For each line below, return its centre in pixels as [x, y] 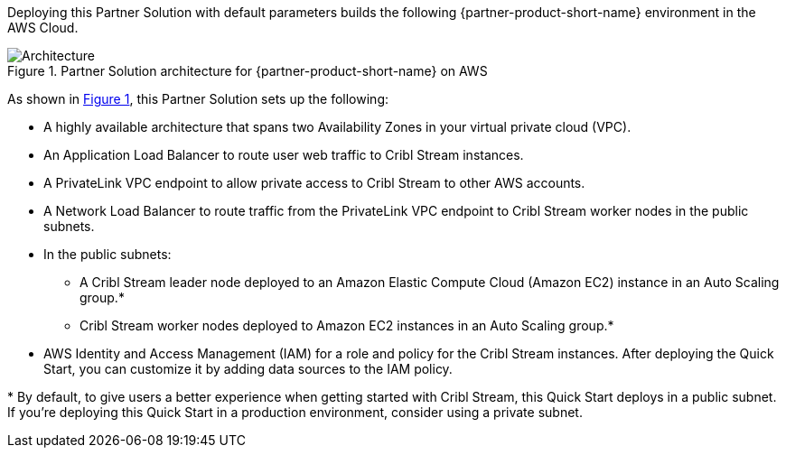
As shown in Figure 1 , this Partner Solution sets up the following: [198, 99]
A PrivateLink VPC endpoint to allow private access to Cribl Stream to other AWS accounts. [314, 183]
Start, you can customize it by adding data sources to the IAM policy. [248, 369]
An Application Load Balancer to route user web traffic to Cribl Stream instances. [284, 155]
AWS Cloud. [43, 28]
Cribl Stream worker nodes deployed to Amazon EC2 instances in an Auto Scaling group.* [347, 325]
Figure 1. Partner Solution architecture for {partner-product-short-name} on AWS [248, 71]
